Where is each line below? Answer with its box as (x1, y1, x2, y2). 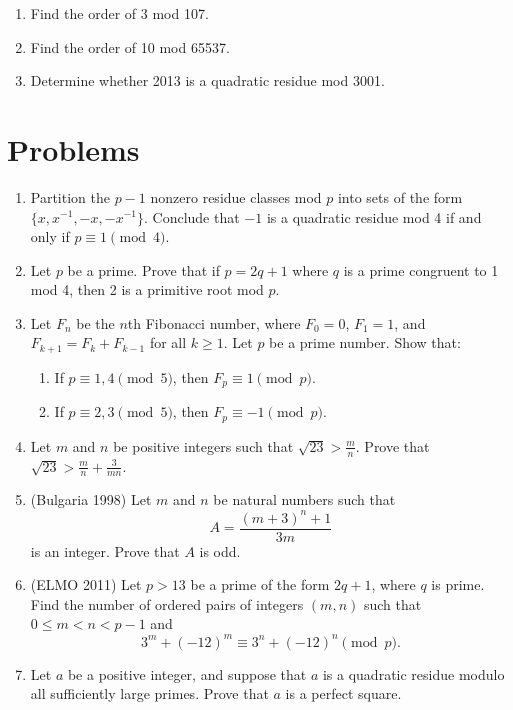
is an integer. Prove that (30, 540, 180, 561)
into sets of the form (337, 186, 463, 207)
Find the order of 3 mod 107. (30, 3, 209, 23)
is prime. (431, 574, 485, 595)
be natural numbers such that (213, 489, 396, 510)
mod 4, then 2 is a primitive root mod (30, 279, 264, 300)
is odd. (199, 540, 241, 561)
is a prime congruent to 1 (343, 259, 499, 280)
